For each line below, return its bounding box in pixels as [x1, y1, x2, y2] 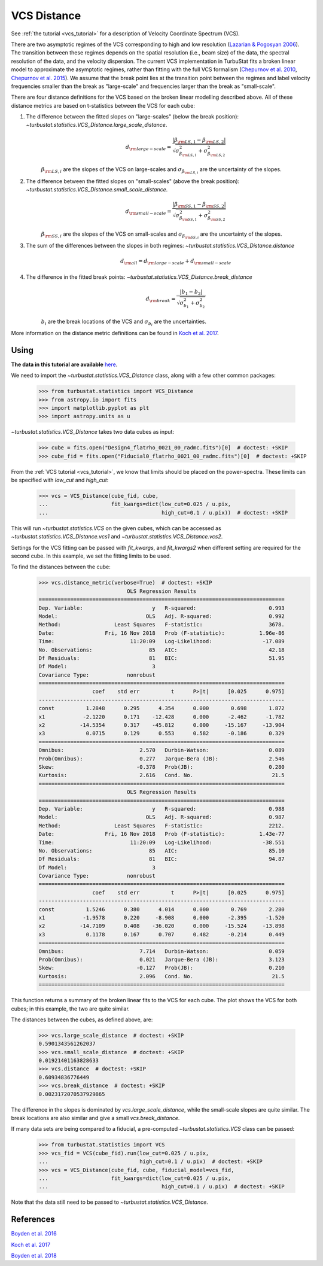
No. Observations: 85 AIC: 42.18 [38, 646, 285, 653]
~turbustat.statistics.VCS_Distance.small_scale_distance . [26, 185, 168, 193]
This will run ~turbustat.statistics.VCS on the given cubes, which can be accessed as [11, 524, 221, 532]
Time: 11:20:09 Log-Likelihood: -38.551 [38, 839, 285, 846]
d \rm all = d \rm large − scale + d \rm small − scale [120, 258, 231, 266]
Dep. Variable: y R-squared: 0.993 [38, 604, 285, 611]
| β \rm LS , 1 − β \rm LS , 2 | [172, 136, 226, 145]
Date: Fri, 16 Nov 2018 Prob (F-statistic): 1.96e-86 [38, 629, 285, 637]
